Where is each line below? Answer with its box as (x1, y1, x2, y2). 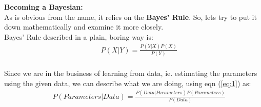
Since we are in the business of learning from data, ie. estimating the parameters (4, 68, 257, 78)
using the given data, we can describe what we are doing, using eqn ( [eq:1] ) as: (4, 77, 251, 88)
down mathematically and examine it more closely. (4, 21, 164, 32)
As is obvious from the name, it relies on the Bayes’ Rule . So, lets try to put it (4, 11, 257, 22)
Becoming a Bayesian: (4, 2, 83, 12)
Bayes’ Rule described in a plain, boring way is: (4, 31, 153, 42)
